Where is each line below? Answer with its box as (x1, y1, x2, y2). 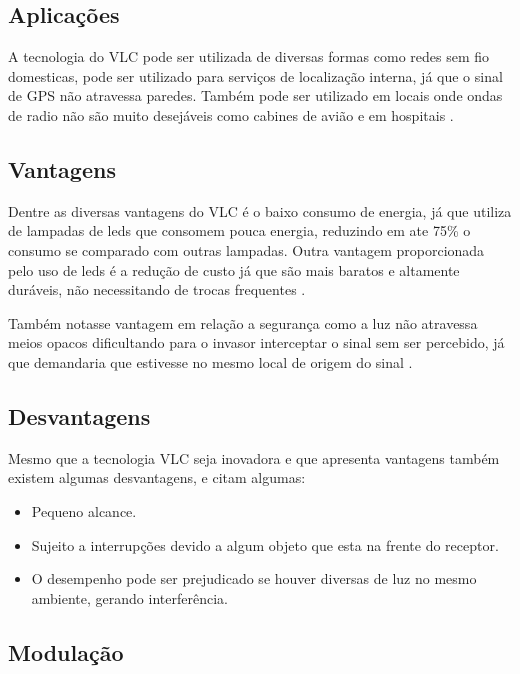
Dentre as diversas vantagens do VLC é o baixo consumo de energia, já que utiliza (8, 200, 512, 221)
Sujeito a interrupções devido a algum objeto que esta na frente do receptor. (31, 534, 499, 555)
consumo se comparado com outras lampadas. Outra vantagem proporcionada (8, 239, 485, 260)
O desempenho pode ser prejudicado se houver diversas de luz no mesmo (31, 568, 477, 589)
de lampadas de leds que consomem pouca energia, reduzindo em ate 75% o (8, 220, 471, 241)
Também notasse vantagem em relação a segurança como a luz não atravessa (8, 312, 478, 333)
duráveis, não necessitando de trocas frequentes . (8, 279, 306, 300)
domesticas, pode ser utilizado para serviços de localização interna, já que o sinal (8, 65, 503, 86)
